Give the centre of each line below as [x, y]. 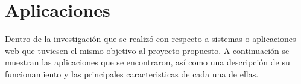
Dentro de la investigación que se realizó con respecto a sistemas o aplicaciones [150, 39]
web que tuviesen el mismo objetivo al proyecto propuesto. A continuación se [147, 50]
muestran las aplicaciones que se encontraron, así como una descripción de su [147, 62]
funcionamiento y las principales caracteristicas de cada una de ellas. [132, 73]
